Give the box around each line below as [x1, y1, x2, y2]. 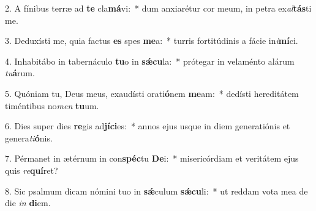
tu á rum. [5, 66, 35, 79]
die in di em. [5, 196, 51, 209]
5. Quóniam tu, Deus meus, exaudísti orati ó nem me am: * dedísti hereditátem [5, 87, 299, 99]
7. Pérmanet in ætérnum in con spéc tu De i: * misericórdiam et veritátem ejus [5, 152, 299, 165]
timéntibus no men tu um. [5, 99, 99, 112]
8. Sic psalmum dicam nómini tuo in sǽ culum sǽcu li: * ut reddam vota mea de [5, 184, 308, 197]
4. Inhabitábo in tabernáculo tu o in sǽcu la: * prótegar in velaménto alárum [5, 54, 295, 67]
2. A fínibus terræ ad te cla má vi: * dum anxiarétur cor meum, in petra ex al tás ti [5, 2, 312, 14]
